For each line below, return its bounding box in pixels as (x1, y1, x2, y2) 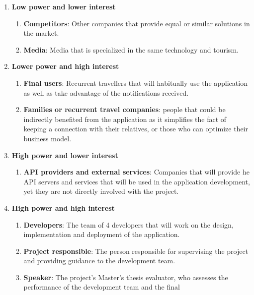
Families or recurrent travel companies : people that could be (23, 104, 226, 115)
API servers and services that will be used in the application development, (23, 176, 250, 186)
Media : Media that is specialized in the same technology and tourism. (23, 44, 239, 55)
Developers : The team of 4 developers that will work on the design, (23, 219, 234, 230)
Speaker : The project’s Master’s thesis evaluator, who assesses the (23, 272, 228, 282)
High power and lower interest (11, 150, 118, 160)
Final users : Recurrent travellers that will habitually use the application (23, 77, 248, 88)
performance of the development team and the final (23, 282, 180, 292)
